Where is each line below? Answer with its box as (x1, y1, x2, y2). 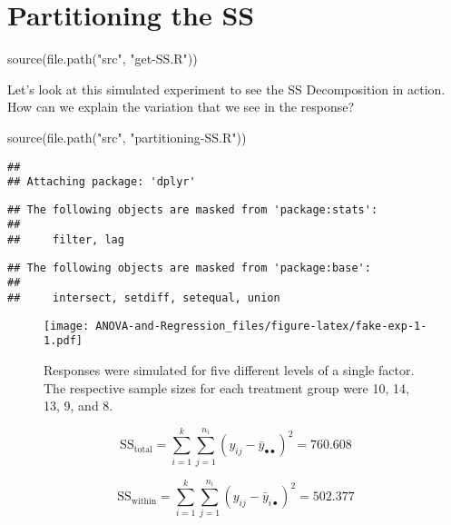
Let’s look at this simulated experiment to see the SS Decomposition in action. (7, 79, 446, 98)
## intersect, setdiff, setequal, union (7, 292, 280, 305)
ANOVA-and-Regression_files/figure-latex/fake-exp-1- (95, 319, 427, 332)
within (131, 496, 157, 506)
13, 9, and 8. (44, 396, 113, 415)
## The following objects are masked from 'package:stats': (7, 203, 378, 216)
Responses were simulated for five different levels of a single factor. (44, 361, 415, 380)
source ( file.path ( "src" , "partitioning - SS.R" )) (7, 127, 247, 146)
